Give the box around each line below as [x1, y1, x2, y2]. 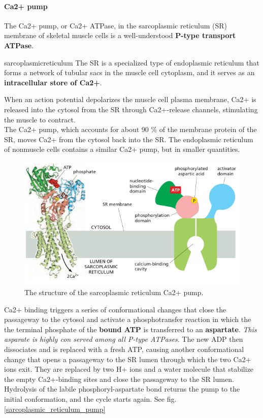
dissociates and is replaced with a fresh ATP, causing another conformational [4, 343, 244, 354]
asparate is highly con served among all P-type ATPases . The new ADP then [4, 334, 243, 344]
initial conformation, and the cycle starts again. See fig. [4, 393, 177, 404]
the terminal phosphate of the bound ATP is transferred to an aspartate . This [4, 324, 257, 334]
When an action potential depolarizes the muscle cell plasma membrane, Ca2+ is [4, 94, 256, 105]
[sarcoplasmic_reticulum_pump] [4, 403, 106, 414]
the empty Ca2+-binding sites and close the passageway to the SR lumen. [4, 373, 234, 384]
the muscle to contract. [4, 114, 76, 124]
